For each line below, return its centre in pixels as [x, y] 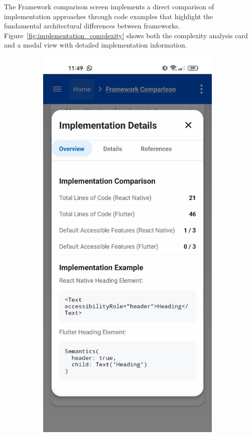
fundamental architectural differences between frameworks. [92, 26]
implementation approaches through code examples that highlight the [109, 16]
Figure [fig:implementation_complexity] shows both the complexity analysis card [126, 35]
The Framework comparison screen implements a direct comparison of [109, 6]
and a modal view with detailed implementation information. [96, 45]
